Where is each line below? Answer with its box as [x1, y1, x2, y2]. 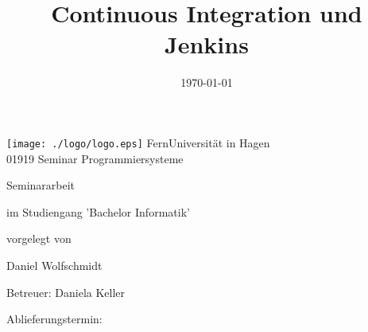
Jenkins [165, 28, 249, 61]
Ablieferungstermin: [6, 311, 103, 327]
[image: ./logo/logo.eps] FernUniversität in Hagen [6, 134, 270, 150]
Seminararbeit [6, 177, 76, 193]
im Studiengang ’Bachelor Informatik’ [6, 203, 190, 220]
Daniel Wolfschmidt [6, 256, 103, 273]
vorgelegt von [6, 230, 72, 247]
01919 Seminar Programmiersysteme [6, 150, 184, 166]
